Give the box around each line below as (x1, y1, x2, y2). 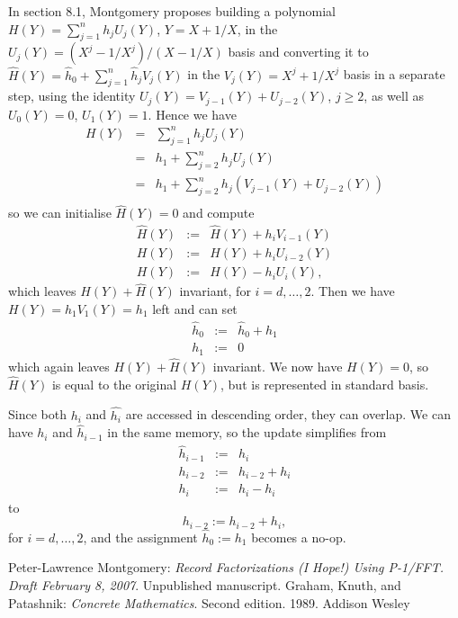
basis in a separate (343, 65, 445, 84)
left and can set (152, 299, 238, 318)
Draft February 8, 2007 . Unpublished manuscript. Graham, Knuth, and (8, 576, 401, 595)
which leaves (8, 282, 76, 300)
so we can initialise (8, 203, 112, 222)
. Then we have (310, 282, 395, 300)
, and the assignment (83, 527, 198, 546)
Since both (8, 405, 67, 424)
